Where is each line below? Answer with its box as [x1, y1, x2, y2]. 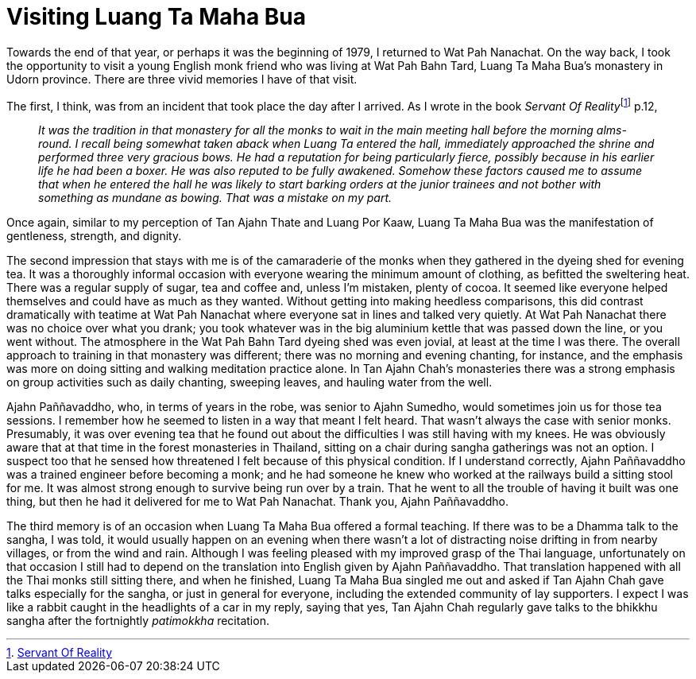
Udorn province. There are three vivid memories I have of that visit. [6, 72, 358, 86]
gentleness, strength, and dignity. [6, 229, 182, 243]
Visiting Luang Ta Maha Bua [6, 3, 307, 30]
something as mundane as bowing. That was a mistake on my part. [38, 191, 392, 205]
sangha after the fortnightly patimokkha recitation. [6, 614, 269, 628]
